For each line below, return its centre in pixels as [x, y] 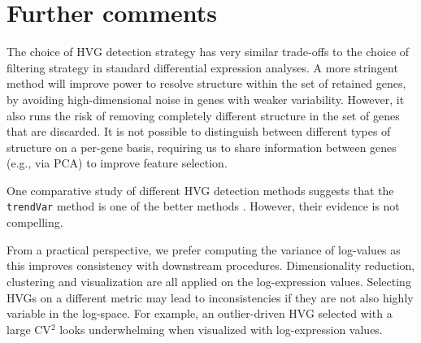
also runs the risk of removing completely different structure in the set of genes [203, 115]
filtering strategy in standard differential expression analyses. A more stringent [202, 67]
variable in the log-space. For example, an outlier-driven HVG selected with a [200, 313]
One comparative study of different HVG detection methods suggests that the [200, 190]
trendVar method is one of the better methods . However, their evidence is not [203, 206]
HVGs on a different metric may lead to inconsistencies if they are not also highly [210, 297]
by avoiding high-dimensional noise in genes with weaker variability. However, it [206, 99]
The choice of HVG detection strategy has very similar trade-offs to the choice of [208, 52]
